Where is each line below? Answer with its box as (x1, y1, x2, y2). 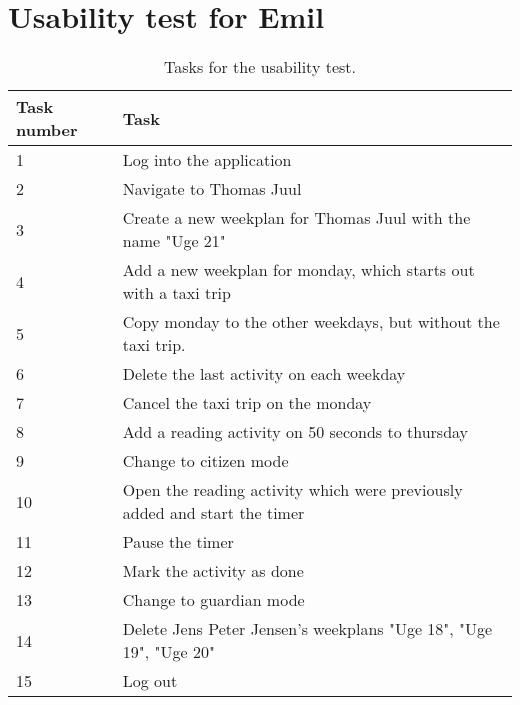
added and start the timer (122, 501, 305, 525)
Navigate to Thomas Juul (122, 177, 302, 201)
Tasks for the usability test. (164, 55, 356, 79)
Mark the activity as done (122, 559, 304, 583)
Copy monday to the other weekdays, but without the (122, 310, 500, 334)
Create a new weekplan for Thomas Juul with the (122, 206, 471, 230)
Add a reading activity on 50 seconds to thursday (122, 420, 469, 444)
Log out (122, 669, 178, 693)
